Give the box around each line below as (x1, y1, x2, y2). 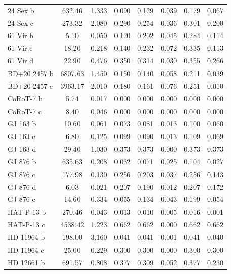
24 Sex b (8, 5, 34, 15)
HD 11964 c (8, 244, 44, 255)
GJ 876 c (8, 168, 35, 179)
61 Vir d (8, 55, 33, 66)
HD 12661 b (8, 257, 45, 267)
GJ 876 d (8, 181, 36, 192)
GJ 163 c (8, 131, 35, 142)
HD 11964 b (8, 231, 45, 242)
